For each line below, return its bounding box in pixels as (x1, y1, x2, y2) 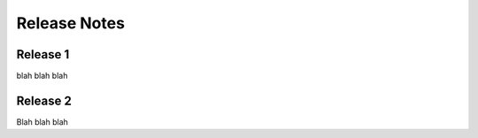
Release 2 (16, 93, 73, 108)
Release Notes (16, 13, 126, 33)
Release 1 (16, 47, 70, 62)
